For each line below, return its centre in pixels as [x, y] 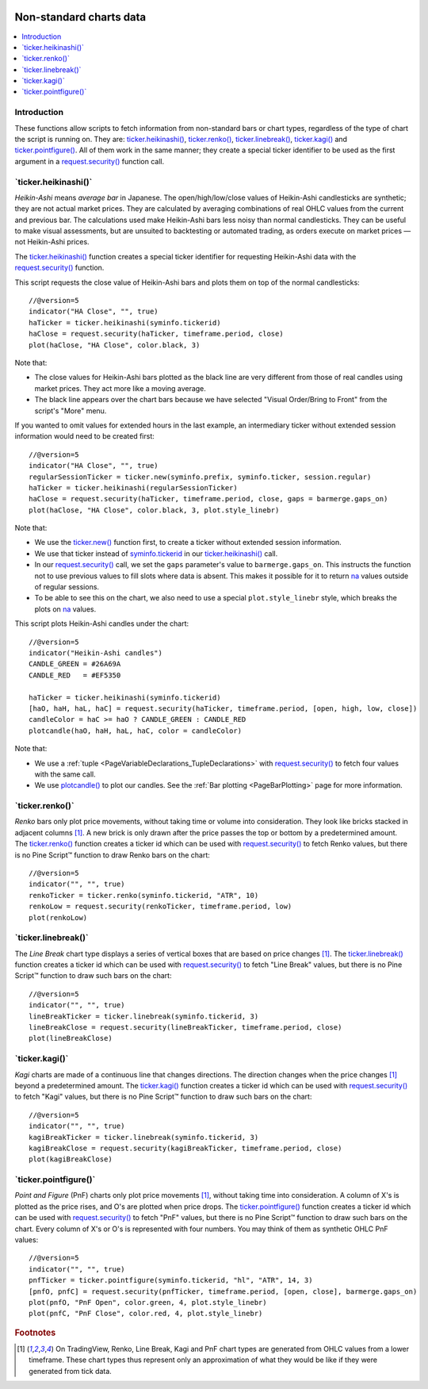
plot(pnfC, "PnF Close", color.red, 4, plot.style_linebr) [146, 1314]
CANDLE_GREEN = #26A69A [75, 664]
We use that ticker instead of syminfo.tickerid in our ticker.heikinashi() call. [156, 553]
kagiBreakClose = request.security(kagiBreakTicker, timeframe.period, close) [185, 1148]
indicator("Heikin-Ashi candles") [96, 653]
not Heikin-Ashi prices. [52, 242]
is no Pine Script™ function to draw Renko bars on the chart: [112, 855]
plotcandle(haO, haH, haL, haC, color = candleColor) [135, 731]
